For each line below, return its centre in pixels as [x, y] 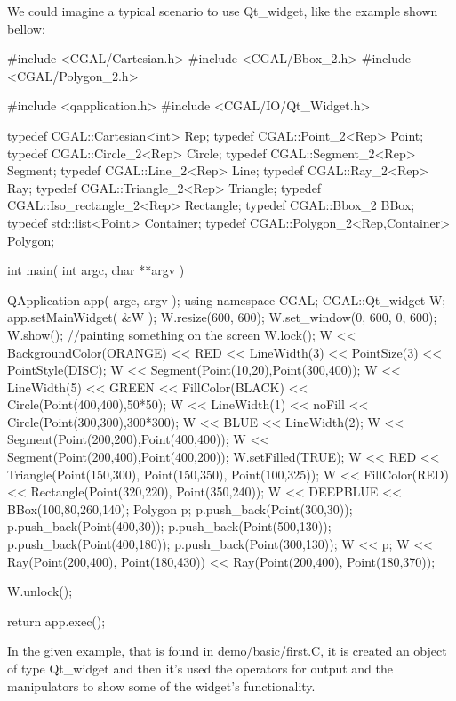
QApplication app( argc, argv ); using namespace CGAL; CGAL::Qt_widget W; [227, 299]
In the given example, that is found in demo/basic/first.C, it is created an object [227, 651]
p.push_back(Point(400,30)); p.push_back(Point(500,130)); [169, 526]
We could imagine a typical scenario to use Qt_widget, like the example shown [223, 11]
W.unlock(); [40, 591]
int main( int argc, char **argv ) [96, 270]
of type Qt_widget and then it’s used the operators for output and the [200, 668]
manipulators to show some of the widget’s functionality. [161, 685]
